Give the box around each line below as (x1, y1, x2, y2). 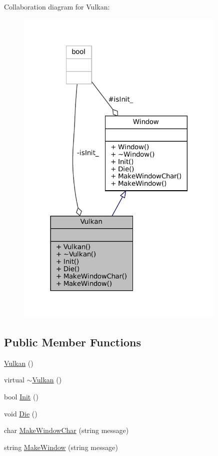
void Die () (4, 408, 37, 418)
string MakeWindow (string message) (4, 441, 118, 452)
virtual (4, 374, 24, 385)
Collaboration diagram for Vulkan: (4, 2, 110, 12)
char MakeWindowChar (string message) (4, 425, 129, 435)
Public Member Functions (4, 334, 141, 350)
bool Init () (4, 391, 38, 402)
